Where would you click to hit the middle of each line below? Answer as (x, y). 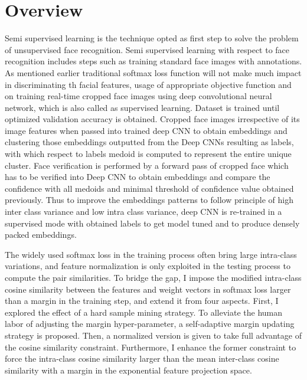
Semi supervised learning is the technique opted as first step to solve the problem (152, 38)
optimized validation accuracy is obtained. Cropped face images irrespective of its (152, 119)
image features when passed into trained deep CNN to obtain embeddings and (146, 130)
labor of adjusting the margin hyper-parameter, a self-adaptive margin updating (150, 324)
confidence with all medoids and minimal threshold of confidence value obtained (149, 188)
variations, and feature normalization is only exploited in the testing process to (148, 266)
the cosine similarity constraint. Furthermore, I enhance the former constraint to (151, 347)
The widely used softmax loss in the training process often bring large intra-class (151, 254)
